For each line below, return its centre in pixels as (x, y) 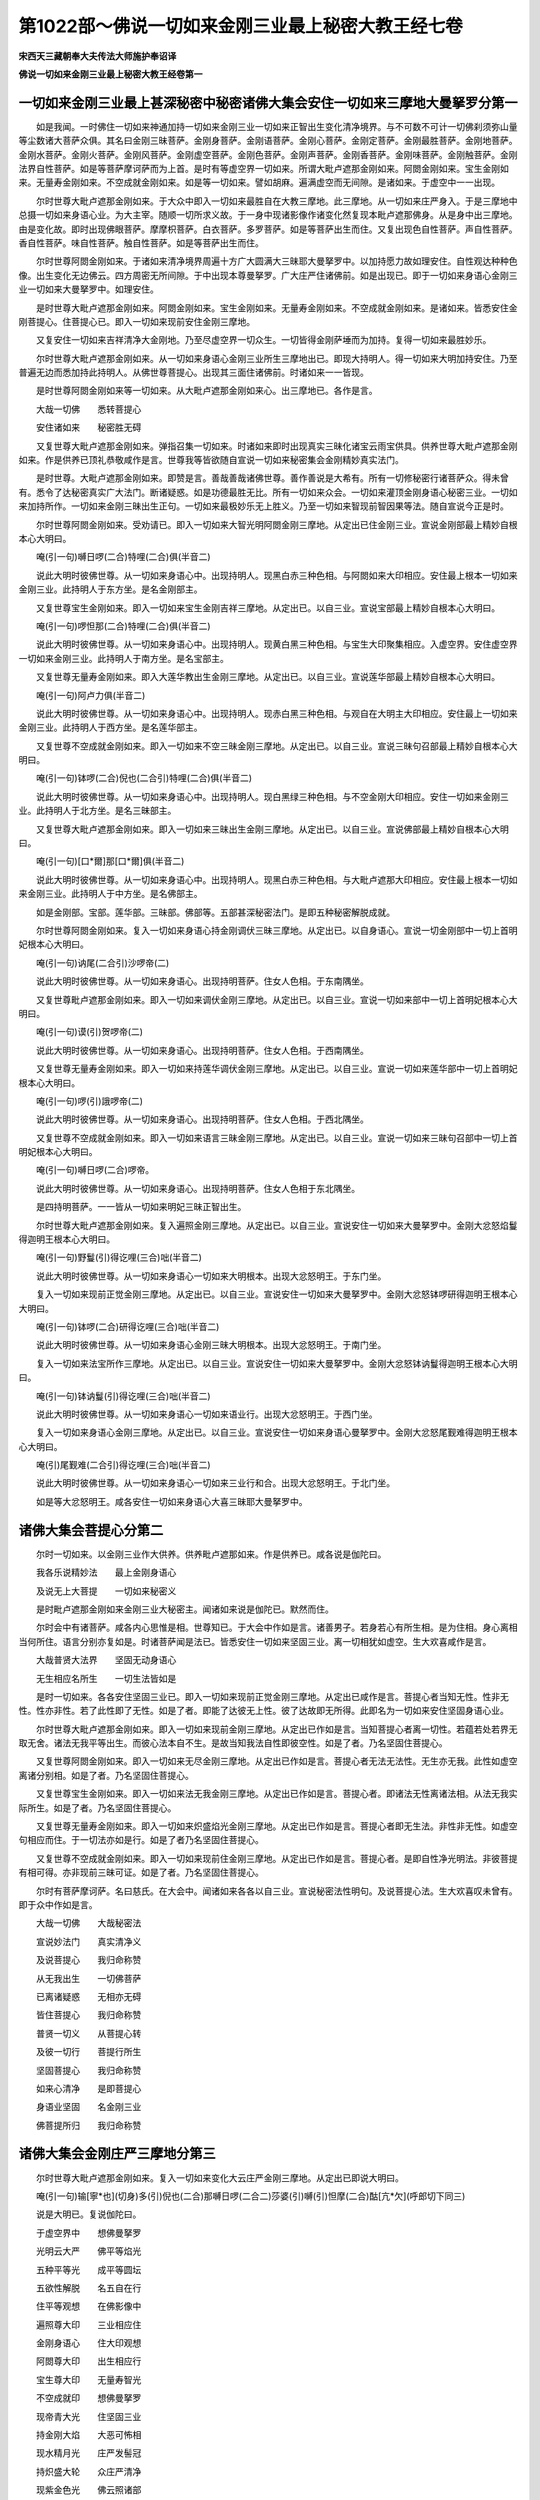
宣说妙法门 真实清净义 (88, 1941)
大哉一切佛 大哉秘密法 (88, 1923)
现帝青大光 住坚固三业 (88, 2416)
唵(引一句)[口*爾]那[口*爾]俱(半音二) (110, 861)
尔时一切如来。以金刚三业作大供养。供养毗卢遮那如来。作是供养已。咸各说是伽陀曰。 (211, 1554)
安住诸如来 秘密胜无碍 (88, 427)
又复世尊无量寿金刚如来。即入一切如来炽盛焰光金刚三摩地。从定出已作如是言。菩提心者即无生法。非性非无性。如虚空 (276, 1826)
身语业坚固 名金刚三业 (88, 2107)
